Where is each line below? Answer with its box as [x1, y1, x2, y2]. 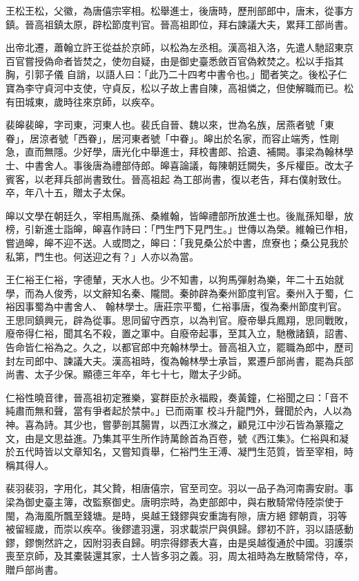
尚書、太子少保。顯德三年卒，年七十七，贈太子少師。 [6, 367, 247, 381]
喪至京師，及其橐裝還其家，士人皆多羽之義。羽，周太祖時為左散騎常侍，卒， [6, 549, 353, 563]
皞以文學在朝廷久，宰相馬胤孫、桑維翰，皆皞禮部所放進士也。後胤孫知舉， [6, 208, 344, 222]
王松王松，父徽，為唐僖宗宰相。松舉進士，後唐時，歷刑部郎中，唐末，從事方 [6, 3, 353, 17]
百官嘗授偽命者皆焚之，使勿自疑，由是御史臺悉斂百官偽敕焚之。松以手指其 [6, 53, 344, 68]
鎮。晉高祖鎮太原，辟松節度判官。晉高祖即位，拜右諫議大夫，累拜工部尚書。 [6, 17, 353, 31]
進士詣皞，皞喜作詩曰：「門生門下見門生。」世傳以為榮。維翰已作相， [43, 222, 353, 236]
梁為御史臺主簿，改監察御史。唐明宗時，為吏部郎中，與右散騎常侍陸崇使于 [6, 495, 344, 508]
